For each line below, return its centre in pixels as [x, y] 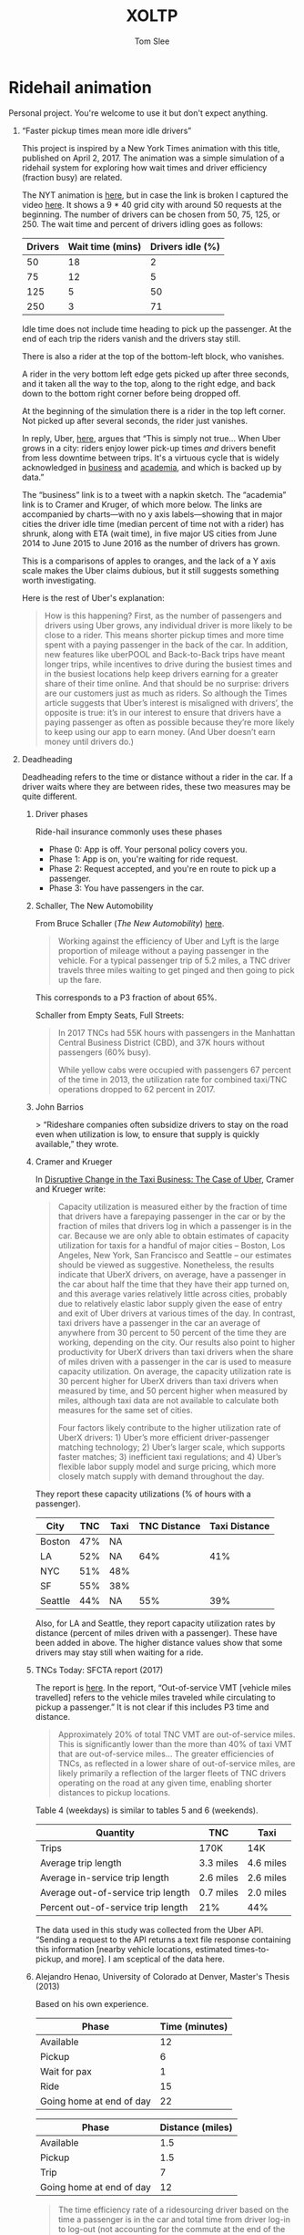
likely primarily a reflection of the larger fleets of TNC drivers [172, 1773]
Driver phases [61, 813]
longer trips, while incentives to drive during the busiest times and [168, 664]
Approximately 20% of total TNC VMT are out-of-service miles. [177, 1734]
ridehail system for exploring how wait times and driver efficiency [144, 167]
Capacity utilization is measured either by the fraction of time [172, 1206]
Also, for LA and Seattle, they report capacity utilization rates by [155, 1623]
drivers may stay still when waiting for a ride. [119, 1652]
